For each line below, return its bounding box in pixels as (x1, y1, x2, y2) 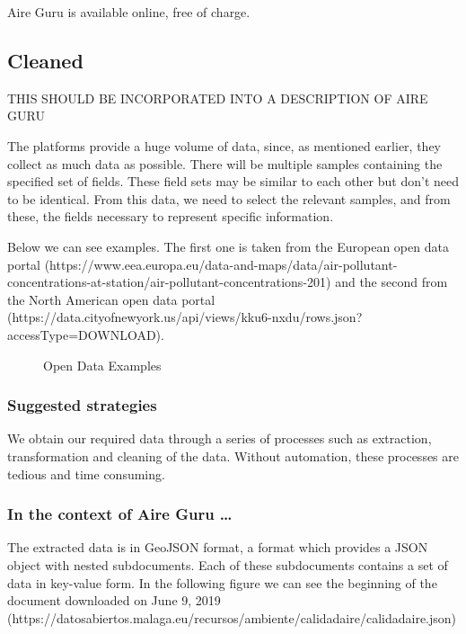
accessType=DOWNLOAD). (7, 325, 164, 344)
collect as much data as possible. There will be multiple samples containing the (7, 154, 443, 173)
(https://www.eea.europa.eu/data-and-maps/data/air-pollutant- (44, 254, 398, 273)
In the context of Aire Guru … (7, 503, 233, 525)
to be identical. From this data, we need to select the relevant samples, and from (7, 189, 451, 208)
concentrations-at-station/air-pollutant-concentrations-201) (7, 272, 331, 291)
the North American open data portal (7, 290, 215, 308)
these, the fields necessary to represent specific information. (7, 207, 334, 226)
